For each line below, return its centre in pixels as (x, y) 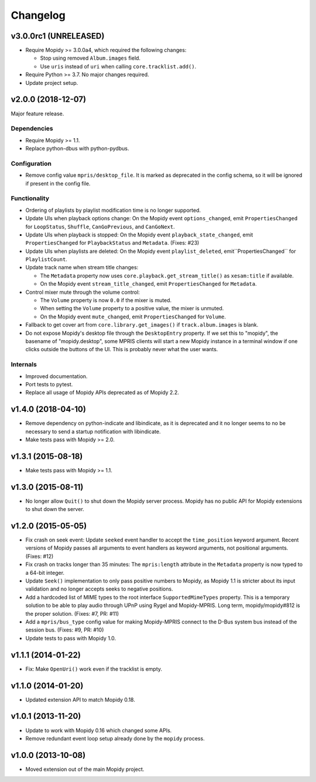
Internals (24, 365)
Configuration (31, 163)
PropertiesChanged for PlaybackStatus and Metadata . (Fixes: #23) (112, 243)
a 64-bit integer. (45, 572)
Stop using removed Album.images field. (90, 58)
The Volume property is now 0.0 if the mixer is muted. (106, 300)
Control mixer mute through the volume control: (83, 292)
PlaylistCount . (46, 259)
